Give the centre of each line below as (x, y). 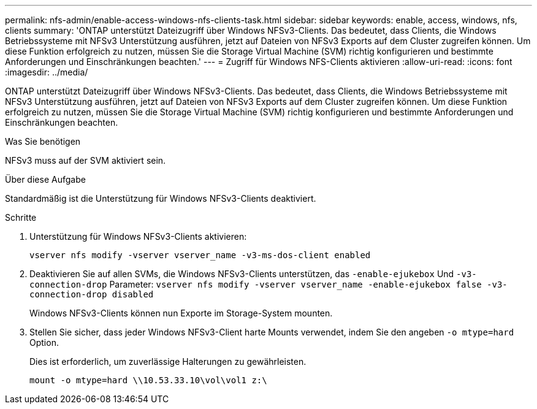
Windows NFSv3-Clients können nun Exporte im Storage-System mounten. (181, 313)
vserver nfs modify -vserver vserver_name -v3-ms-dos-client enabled (200, 255)
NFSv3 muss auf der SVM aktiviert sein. (86, 160)
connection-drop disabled (92, 294)
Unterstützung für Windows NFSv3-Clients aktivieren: (138, 236)
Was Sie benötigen (43, 141)
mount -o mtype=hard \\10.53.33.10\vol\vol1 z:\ (148, 380)
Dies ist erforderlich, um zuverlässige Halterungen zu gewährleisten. (168, 361)
